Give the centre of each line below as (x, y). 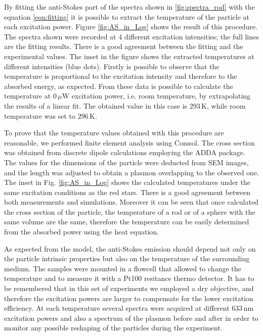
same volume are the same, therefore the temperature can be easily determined (127, 222)
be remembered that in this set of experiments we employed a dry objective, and (129, 288)
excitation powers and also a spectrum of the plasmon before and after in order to (131, 318)
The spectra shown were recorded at (60, 36)
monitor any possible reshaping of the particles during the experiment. (113, 328)
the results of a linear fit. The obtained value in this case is (96, 105)
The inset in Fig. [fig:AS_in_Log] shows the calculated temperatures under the (127, 182)
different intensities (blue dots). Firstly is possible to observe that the (112, 66)
